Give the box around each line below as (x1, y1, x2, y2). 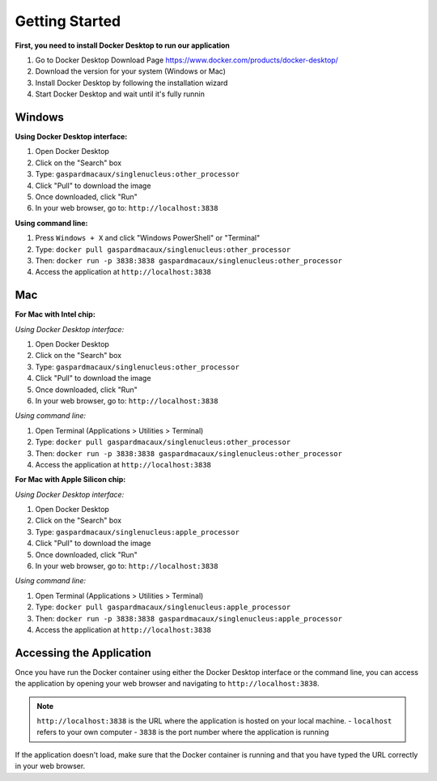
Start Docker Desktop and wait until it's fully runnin (35, 89, 206, 99)
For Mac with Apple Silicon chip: (15, 475, 126, 484)
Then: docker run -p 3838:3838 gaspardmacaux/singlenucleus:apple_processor (35, 613, 343, 623)
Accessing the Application (15, 646, 151, 659)
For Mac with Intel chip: (15, 309, 96, 319)
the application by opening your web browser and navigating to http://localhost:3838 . (15, 679, 320, 689)
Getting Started (15, 12, 121, 30)
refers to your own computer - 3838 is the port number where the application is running (36, 728, 329, 737)
